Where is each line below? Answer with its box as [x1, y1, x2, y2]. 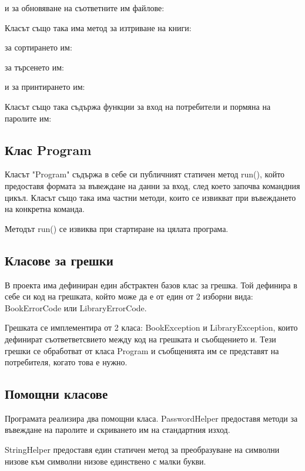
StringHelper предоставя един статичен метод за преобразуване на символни [5, 443, 280, 456]
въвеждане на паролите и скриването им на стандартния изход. [5, 423, 230, 436]
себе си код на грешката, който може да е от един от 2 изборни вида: [5, 290, 253, 302]
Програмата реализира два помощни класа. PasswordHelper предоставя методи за [5, 412, 298, 424]
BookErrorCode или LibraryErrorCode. [5, 301, 147, 314]
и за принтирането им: [5, 80, 85, 93]
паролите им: [5, 112, 52, 124]
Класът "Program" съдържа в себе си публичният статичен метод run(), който [5, 168, 285, 180]
